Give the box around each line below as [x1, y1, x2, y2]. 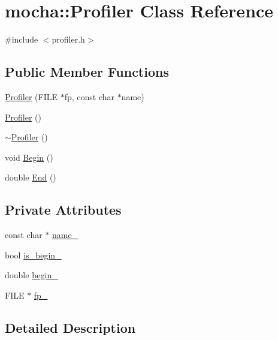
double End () [5, 171, 56, 183]
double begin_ [5, 269, 58, 281]
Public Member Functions [5, 62, 169, 81]
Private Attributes [5, 200, 122, 219]
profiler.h [52, 33, 85, 46]
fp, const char [64, 90, 114, 103]
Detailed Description [5, 318, 136, 336]
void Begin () [5, 151, 53, 163]
